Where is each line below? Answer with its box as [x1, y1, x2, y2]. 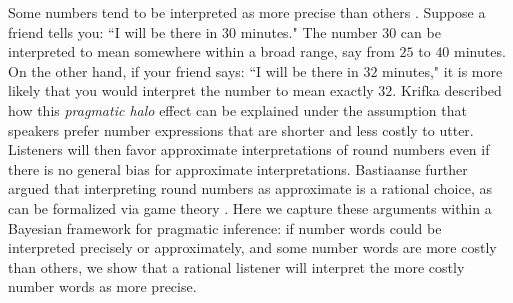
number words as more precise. [8, 276, 197, 297]
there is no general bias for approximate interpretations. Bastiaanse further [8, 158, 468, 179]
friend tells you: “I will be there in [8, 21, 218, 42]
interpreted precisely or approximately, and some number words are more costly [8, 237, 497, 258]
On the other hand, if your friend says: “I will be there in [8, 60, 359, 81]
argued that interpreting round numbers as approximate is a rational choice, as [8, 178, 492, 199]
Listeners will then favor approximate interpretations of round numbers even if [8, 139, 490, 160]
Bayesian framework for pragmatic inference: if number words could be [8, 217, 442, 238]
